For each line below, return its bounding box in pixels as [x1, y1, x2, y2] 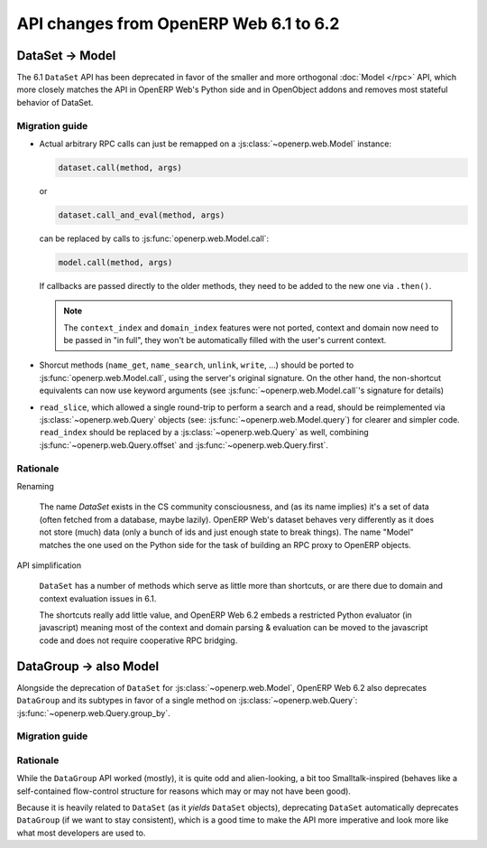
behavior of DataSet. [16, 97, 94, 107]
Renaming [16, 480, 54, 491]
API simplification [16, 560, 81, 571]
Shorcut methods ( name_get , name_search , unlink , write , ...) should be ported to [39, 359, 354, 370]
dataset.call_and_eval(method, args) [58, 210, 225, 220]
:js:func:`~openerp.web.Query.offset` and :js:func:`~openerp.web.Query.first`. [39, 439, 329, 451]
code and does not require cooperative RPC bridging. [39, 635, 238, 646]
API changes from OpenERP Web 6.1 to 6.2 [16, 14, 340, 33]
